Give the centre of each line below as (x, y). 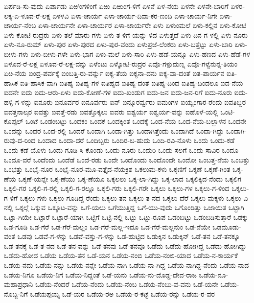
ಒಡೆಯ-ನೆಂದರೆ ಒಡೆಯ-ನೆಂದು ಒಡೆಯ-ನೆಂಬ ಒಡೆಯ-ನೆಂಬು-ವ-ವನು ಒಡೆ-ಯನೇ (127, 284)
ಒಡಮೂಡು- (227, 226)
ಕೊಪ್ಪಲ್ (14, 121)
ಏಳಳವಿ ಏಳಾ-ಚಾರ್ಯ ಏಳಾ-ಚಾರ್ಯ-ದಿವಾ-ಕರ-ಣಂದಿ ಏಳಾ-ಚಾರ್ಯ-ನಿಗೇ (135, 15)
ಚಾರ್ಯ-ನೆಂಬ (20, 25)
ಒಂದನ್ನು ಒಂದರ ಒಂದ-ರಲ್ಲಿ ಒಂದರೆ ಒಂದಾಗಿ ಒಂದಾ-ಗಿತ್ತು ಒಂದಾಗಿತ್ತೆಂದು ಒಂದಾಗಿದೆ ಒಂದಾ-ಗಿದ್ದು (114, 130)
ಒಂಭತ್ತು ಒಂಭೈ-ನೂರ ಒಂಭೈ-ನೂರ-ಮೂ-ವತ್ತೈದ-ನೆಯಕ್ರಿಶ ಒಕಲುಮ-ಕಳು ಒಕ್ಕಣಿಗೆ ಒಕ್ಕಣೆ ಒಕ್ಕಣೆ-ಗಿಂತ (117, 169)
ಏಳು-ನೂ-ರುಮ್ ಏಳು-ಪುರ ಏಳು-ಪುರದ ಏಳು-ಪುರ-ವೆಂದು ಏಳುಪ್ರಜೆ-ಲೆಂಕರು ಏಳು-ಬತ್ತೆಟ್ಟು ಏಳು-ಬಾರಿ (118, 44)
